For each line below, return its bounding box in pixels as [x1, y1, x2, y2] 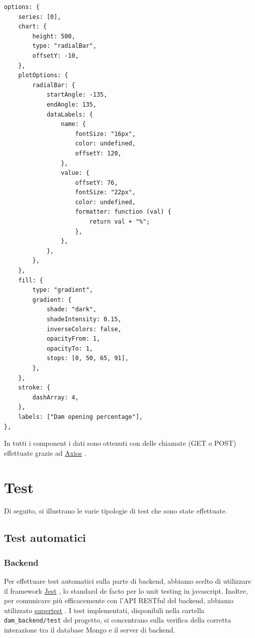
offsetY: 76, [75, 179, 118, 186]
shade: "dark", [46, 306, 97, 313]
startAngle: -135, [46, 91, 107, 99]
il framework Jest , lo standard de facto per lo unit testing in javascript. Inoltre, [4, 585, 248, 596]
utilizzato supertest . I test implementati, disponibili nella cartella [4, 605, 205, 615]
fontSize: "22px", [75, 189, 136, 196]
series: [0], [18, 13, 61, 20]
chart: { [18, 23, 47, 30]
